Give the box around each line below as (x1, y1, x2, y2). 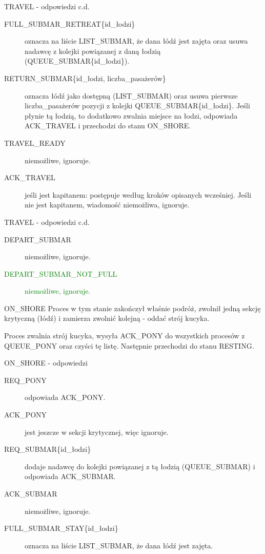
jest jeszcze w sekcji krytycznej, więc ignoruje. (25, 426, 169, 437)
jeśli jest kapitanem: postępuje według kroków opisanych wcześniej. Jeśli (25, 189, 252, 200)
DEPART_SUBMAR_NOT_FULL (4, 268, 117, 279)
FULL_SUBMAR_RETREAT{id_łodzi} (4, 18, 135, 29)
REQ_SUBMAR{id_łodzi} (4, 444, 91, 454)
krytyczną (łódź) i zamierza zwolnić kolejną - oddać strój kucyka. (4, 313, 210, 323)
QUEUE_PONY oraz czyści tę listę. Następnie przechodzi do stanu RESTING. (4, 340, 254, 351)
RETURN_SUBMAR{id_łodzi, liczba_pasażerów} (4, 72, 166, 83)
